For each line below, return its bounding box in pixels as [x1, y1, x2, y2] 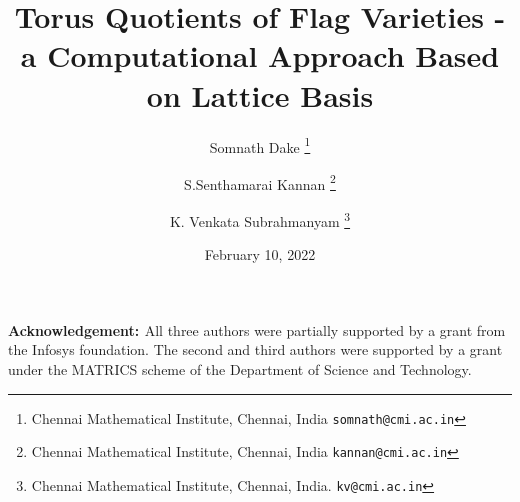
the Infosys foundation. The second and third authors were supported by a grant [8, 339, 503, 360]
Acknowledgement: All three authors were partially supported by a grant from [8, 319, 506, 340]
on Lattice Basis [146, 74, 374, 115]
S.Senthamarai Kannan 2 [184, 170, 336, 194]
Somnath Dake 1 [209, 133, 311, 157]
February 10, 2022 [204, 244, 316, 265]
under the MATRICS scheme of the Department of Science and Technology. [8, 359, 472, 380]
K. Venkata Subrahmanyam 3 [169, 208, 351, 231]
